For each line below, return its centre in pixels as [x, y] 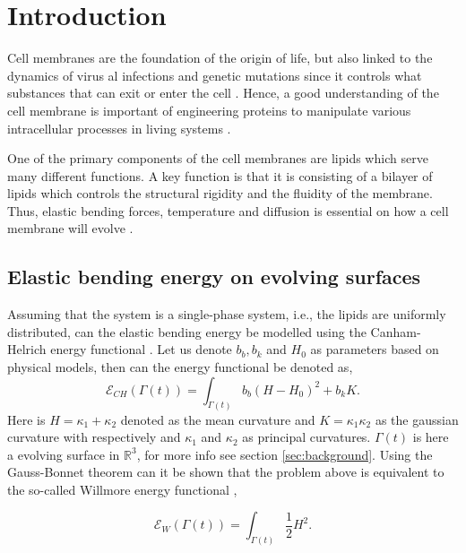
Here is [26, 419]
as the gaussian [417, 419]
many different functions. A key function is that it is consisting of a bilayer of [220, 175]
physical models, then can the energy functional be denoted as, [180, 367]
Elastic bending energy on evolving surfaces [214, 276]
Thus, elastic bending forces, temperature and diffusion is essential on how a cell [228, 210]
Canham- [396, 331]
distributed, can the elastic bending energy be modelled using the [187, 331]
